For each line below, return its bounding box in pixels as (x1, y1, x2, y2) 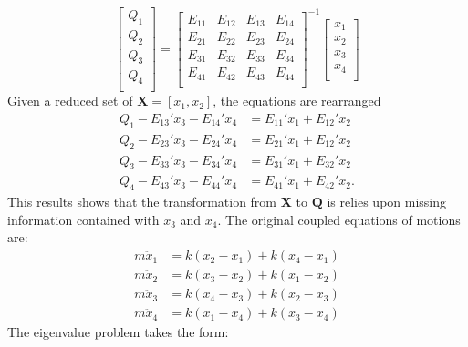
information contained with (7, 209, 160, 229)
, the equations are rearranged (213, 91, 381, 110)
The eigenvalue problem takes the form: (7, 322, 229, 342)
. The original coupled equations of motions (217, 209, 461, 229)
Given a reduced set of (7, 91, 133, 110)
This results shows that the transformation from (7, 192, 277, 211)
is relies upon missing (327, 192, 447, 211)
